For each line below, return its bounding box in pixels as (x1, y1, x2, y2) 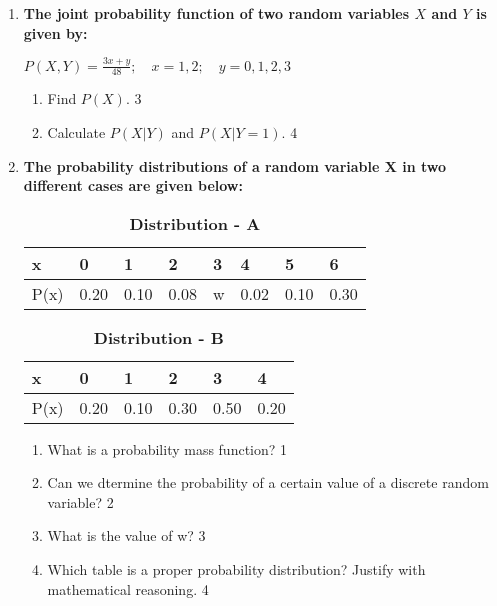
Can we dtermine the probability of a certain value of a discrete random (47, 472, 489, 493)
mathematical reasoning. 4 (47, 578, 209, 599)
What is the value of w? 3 (47, 525, 206, 546)
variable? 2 (47, 491, 114, 512)
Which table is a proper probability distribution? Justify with (47, 559, 426, 580)
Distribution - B (93, 325, 224, 349)
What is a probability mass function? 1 (47, 438, 288, 459)
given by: (23, 22, 88, 43)
